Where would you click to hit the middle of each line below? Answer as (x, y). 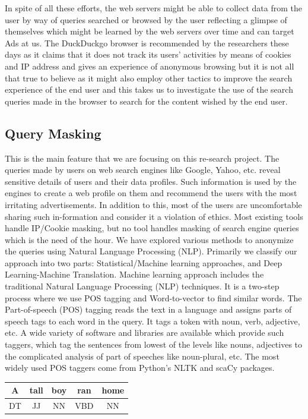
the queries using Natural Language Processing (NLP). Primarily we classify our (151, 251)
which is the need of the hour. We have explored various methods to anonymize (149, 239)
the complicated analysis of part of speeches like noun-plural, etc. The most (142, 356)
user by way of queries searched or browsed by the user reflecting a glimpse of (146, 19)
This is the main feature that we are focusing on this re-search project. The (142, 158)
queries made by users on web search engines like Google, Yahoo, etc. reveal (143, 170)
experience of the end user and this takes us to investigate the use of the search (149, 89)
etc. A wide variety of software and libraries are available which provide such (145, 333)
